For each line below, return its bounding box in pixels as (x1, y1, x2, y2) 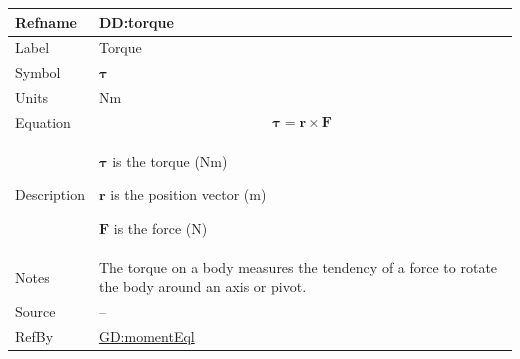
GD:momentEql (98, 326, 195, 347)
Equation (15, 111, 71, 132)
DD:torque (98, 11, 174, 32)
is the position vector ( (110, 184, 250, 205)
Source (15, 301, 56, 322)
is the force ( (113, 217, 192, 238)
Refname (15, 11, 77, 32)
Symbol (15, 62, 61, 83)
